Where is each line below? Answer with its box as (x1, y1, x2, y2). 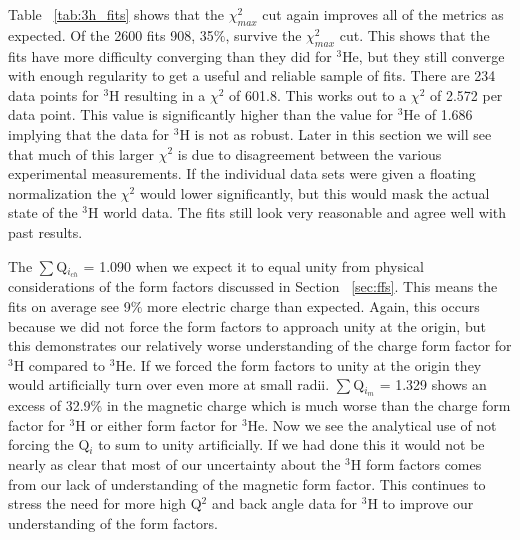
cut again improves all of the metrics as (262, 4, 504, 24)
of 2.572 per (429, 84, 503, 105)
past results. (8, 221, 83, 242)
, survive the (225, 24, 302, 45)
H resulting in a (109, 84, 206, 105)
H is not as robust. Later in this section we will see (179, 123, 492, 144)
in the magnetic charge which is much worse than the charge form (106, 395, 511, 416)
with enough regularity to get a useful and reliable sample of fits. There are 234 (8, 65, 496, 86)
